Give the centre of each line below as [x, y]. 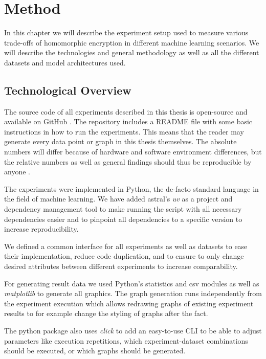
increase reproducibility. [41, 229]
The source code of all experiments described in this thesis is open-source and [126, 111]
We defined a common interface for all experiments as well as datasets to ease [126, 246]
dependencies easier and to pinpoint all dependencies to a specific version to [123, 219]
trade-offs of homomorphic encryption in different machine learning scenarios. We [132, 42]
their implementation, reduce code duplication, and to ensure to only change [124, 256]
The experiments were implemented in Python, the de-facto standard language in [131, 188]
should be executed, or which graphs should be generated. [95, 351]
